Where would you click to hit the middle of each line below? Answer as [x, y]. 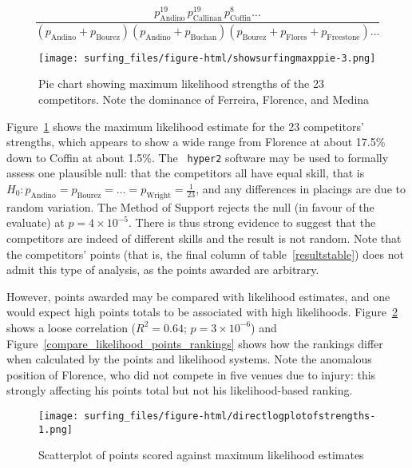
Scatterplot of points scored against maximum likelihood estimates [201, 455]
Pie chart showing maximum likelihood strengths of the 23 [181, 83]
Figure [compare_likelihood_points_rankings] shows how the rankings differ [195, 343]
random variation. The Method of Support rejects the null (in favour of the [190, 206]
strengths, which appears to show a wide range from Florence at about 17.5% [196, 142]
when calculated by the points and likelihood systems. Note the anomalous [189, 359]
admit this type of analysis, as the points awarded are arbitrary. [163, 270]
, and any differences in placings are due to [301, 189]
